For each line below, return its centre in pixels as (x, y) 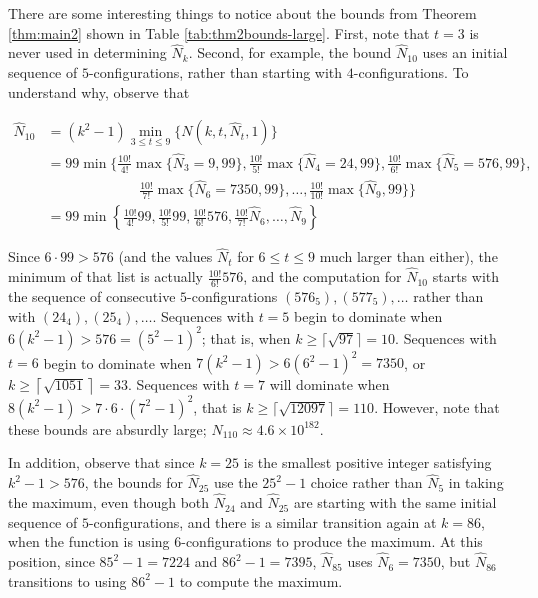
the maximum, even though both (109, 502)
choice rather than (366, 482)
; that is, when (246, 337)
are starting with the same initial (395, 502)
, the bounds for (133, 482)
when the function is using (89, 541)
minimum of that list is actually (105, 276)
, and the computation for (322, 276)
